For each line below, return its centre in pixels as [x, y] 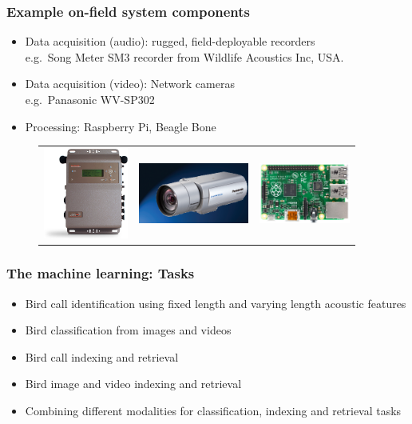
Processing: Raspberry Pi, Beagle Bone [121, 126]
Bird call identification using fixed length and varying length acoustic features [216, 303]
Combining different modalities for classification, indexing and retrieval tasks [213, 410]
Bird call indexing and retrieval [102, 356]
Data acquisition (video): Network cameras [130, 84]
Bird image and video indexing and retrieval [133, 384]
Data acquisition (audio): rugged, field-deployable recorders [170, 41]
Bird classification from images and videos [128, 330]
